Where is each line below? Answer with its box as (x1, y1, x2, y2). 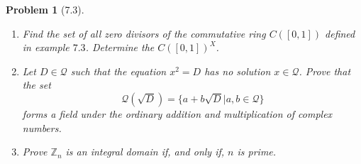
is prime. (237, 144, 277, 159)
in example (22, 40, 70, 55)
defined (325, 26, 355, 40)
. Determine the (85, 40, 155, 55)
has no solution (204, 63, 271, 78)
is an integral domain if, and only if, (65, 144, 225, 159)
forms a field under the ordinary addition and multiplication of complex (22, 106, 333, 121)
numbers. (22, 120, 62, 135)
